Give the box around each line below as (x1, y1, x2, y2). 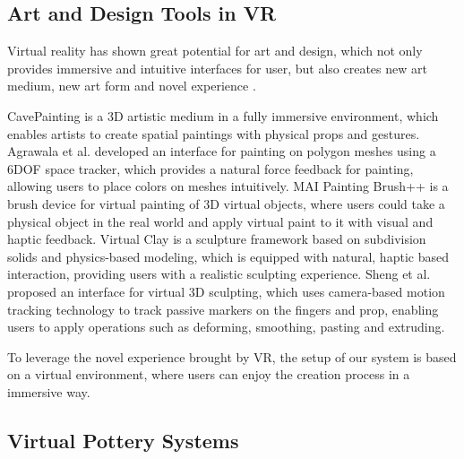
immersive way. (7, 382, 90, 401)
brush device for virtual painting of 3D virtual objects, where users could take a (7, 194, 445, 212)
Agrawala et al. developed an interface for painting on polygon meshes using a (7, 142, 436, 160)
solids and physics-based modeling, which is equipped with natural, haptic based (7, 247, 449, 265)
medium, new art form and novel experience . (7, 76, 256, 95)
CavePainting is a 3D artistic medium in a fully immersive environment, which (7, 106, 439, 125)
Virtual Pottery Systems (7, 426, 239, 454)
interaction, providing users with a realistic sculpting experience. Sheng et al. (7, 264, 431, 283)
